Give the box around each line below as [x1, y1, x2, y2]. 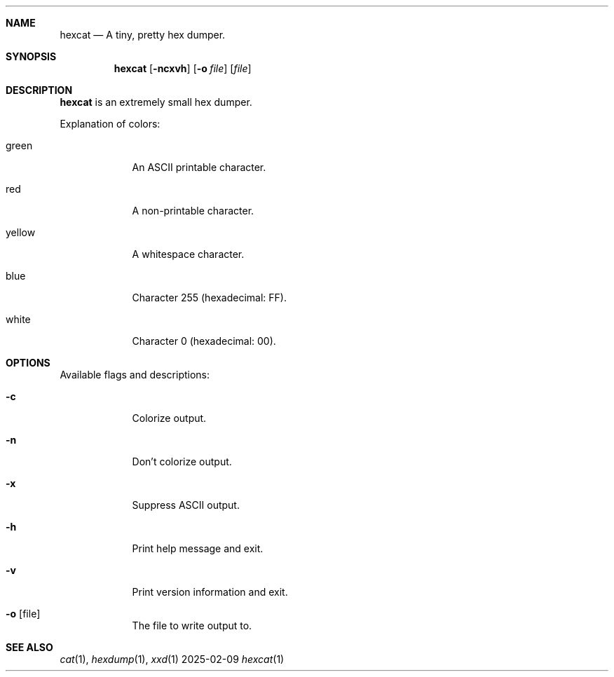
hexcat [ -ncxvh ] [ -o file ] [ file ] [114, 62, 252, 74]
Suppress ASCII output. [132, 499, 240, 511]
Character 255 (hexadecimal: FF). [132, 292, 287, 303]
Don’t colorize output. [132, 456, 232, 467]
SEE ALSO [6, 641, 53, 653]
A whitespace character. [132, 248, 245, 260]
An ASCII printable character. [132, 161, 266, 173]
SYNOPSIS [6, 50, 57, 62]
